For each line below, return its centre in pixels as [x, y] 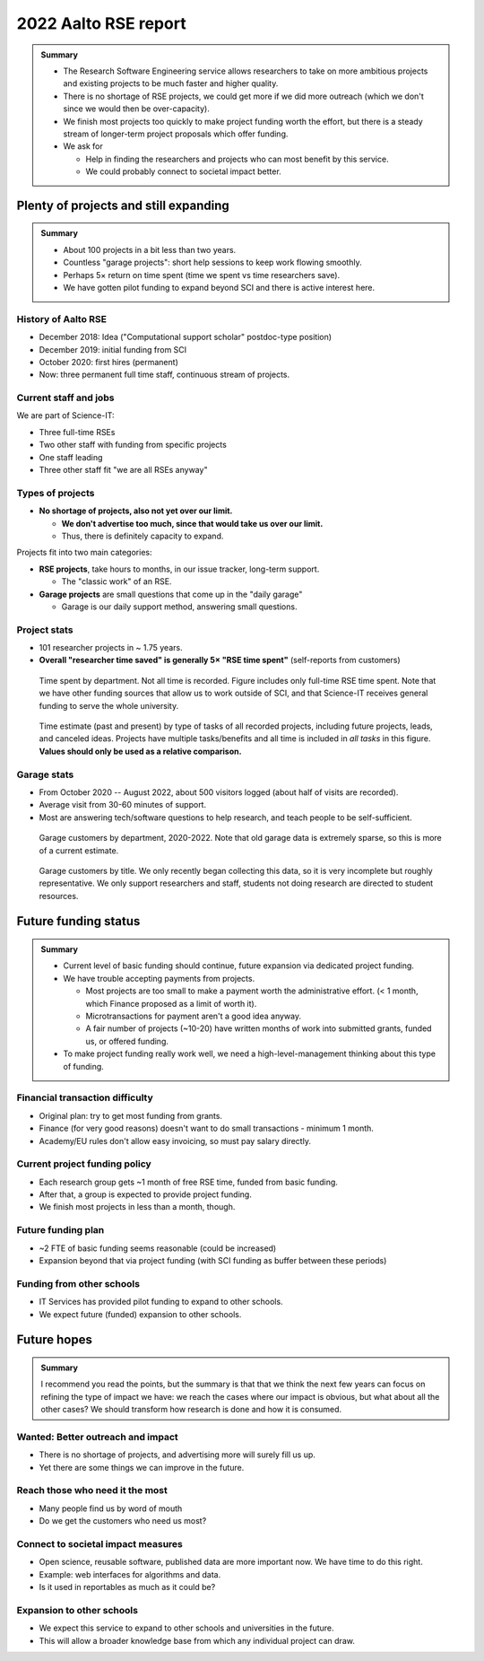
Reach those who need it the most [92, 1491]
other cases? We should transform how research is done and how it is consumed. [191, 1410]
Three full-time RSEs [77, 432]
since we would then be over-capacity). [136, 109]
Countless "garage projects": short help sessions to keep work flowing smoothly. [212, 262]
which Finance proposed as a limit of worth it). [171, 1003]
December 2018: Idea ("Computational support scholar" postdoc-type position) [185, 337]
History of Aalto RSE [62, 319]
